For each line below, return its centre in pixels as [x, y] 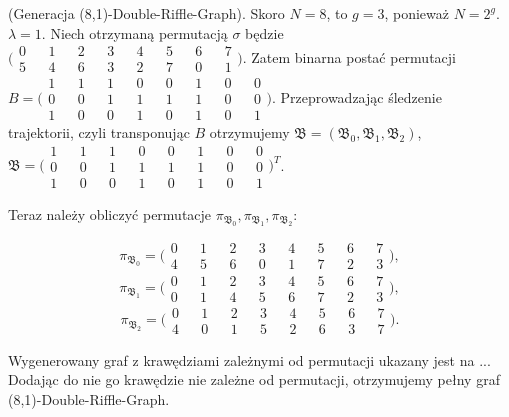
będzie [264, 32]
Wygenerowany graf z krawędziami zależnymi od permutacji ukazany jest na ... [249, 359]
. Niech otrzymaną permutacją [134, 32]
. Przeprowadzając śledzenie [357, 96]
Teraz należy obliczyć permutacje [110, 214]
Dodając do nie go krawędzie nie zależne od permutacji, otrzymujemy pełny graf [254, 379]
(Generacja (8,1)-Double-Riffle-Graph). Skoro [146, 13]
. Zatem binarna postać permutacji [349, 56]
